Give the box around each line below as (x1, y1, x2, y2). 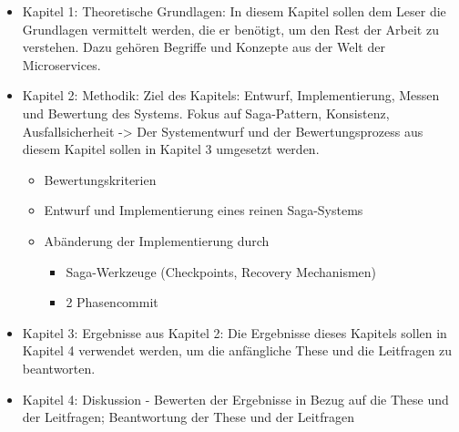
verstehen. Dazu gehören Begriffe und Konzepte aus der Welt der (22, 37, 385, 57)
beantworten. (22, 358, 96, 377)
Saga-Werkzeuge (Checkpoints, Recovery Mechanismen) (66, 262, 377, 281)
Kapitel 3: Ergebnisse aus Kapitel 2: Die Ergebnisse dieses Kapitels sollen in (22, 323, 447, 342)
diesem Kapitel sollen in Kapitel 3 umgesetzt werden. (22, 139, 320, 159)
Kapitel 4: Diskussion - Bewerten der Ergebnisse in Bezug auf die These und (22, 389, 449, 408)
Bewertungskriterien (44, 170, 157, 189)
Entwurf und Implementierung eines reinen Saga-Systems (44, 201, 363, 220)
